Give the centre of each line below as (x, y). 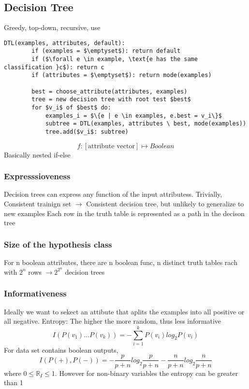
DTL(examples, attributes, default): (65, 43)
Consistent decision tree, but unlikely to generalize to (165, 204)
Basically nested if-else (37, 154)
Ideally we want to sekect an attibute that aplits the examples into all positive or (124, 311)
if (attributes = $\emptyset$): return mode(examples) (122, 75)
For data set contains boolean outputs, (61, 350)
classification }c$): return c (54, 67)
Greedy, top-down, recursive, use (52, 27)
